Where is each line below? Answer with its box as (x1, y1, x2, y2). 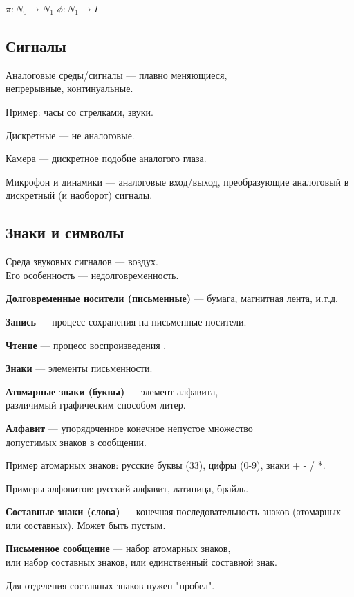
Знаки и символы (6, 222, 124, 243)
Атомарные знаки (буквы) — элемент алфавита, (6, 384, 218, 398)
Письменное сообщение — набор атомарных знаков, (6, 541, 231, 555)
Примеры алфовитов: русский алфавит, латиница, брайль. (6, 481, 249, 495)
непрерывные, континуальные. (6, 81, 133, 96)
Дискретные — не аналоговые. (6, 127, 135, 142)
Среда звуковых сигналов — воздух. (6, 254, 158, 269)
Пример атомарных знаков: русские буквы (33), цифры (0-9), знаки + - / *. (6, 458, 326, 472)
